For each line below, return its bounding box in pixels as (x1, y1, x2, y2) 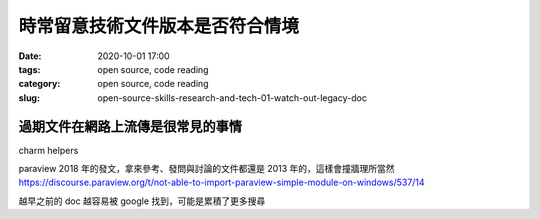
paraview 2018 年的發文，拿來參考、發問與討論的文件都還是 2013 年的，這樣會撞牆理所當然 (18, 163, 395, 175)
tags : (18, 63, 41, 75)
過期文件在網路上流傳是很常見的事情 (18, 118, 242, 135)
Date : (18, 50, 42, 62)
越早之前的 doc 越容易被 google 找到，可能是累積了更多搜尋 (18, 195, 266, 207)
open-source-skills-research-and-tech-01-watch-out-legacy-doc (97, 91, 367, 104)
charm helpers (18, 144, 79, 156)
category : (18, 78, 61, 90)
